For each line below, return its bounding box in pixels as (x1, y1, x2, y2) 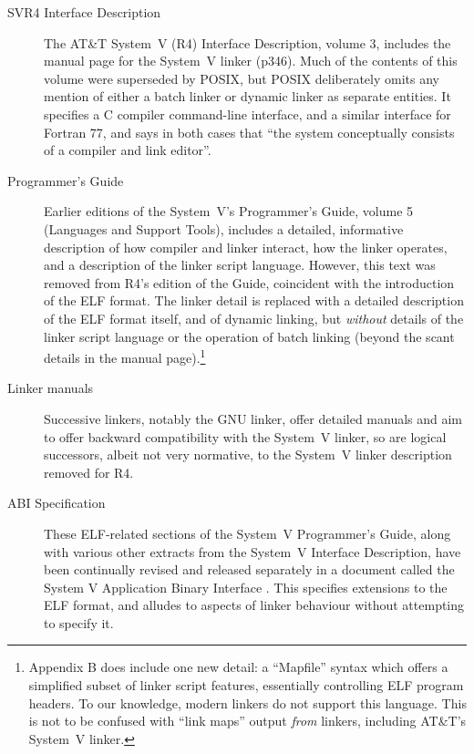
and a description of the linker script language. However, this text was (44, 255, 436, 274)
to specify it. (44, 613, 114, 632)
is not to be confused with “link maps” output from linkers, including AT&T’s (28, 711, 467, 730)
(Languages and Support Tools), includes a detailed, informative (44, 219, 404, 238)
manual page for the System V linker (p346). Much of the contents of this (44, 51, 458, 70)
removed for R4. (44, 462, 134, 481)
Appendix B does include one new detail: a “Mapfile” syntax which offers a (28, 657, 448, 677)
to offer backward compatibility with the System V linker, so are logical (44, 427, 447, 446)
